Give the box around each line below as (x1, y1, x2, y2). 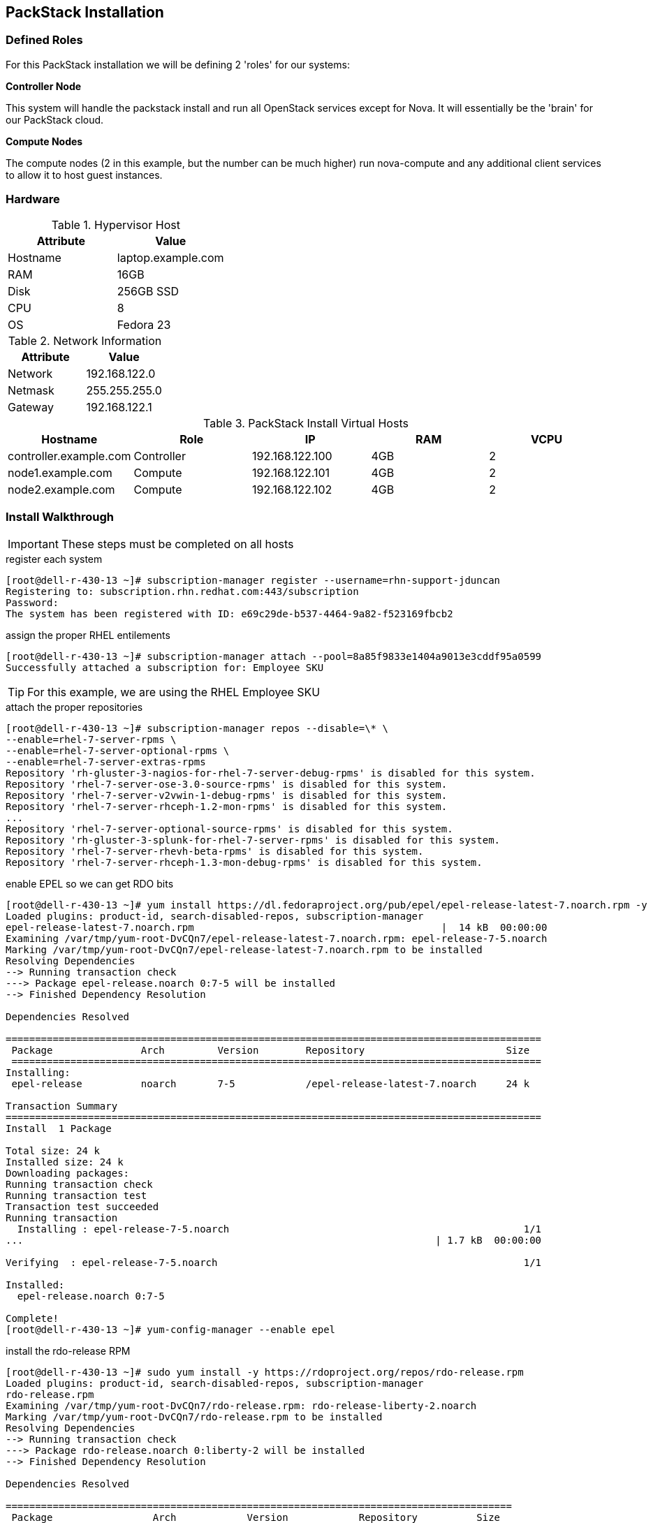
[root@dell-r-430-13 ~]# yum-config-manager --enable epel (6, 1324, 336, 1336)
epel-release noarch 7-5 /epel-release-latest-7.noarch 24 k (11, 1078, 530, 1090)
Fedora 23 (117, 317, 171, 332)
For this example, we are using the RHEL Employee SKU (27, 685, 321, 700)
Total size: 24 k (6, 1145, 100, 1157)
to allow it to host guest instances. (6, 168, 163, 181)
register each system (6, 553, 103, 566)
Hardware (6, 192, 60, 207)
